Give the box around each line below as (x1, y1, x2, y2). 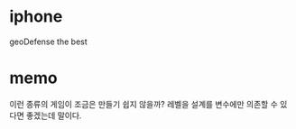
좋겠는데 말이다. (25, 110, 82, 121)
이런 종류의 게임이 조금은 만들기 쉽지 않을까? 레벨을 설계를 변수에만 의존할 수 (9, 98, 278, 109)
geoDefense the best (9, 36, 88, 47)
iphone (9, 6, 63, 27)
